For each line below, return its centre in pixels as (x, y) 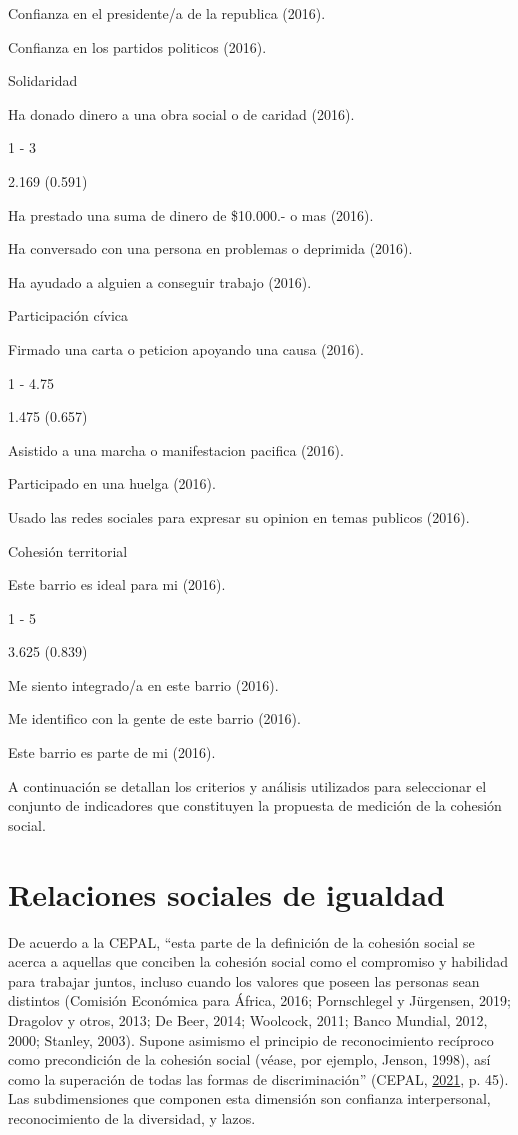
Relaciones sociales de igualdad (226, 893)
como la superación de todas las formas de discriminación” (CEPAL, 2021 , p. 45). (258, 1078)
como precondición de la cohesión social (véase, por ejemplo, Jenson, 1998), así (249, 1059)
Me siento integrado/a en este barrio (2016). (143, 684)
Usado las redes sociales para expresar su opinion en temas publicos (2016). (239, 516)
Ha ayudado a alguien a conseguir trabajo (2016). (160, 281)
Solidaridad (43, 80)
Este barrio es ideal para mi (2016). (117, 584)
